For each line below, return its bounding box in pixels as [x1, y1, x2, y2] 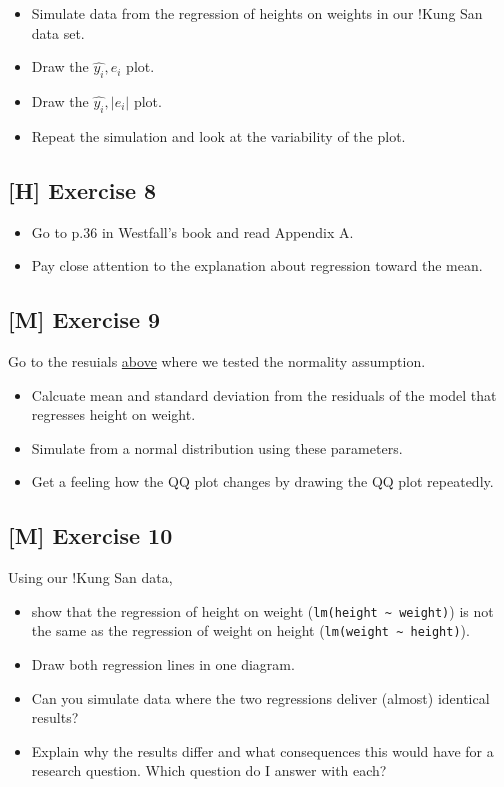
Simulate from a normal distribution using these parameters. [31, 437, 403, 458]
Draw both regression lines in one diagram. [31, 654, 295, 675]
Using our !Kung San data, [8, 567, 173, 588]
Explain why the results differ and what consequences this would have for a [31, 740, 494, 761]
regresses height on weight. [31, 404, 196, 425]
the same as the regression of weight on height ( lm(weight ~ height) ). [31, 620, 470, 641]
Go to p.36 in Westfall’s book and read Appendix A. [31, 221, 354, 242]
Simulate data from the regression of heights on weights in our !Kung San [31, 3, 483, 23]
